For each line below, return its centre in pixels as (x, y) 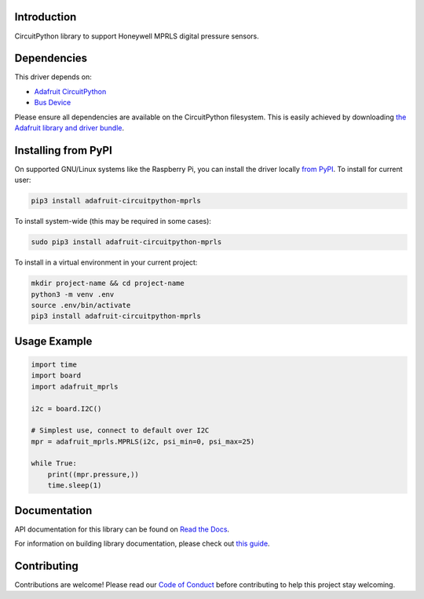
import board (56, 376)
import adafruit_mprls (75, 386)
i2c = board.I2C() (66, 409)
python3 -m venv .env (73, 294)
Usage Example (53, 341)
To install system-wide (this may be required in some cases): (113, 221)
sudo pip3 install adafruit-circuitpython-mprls (126, 242)
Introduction (46, 17)
